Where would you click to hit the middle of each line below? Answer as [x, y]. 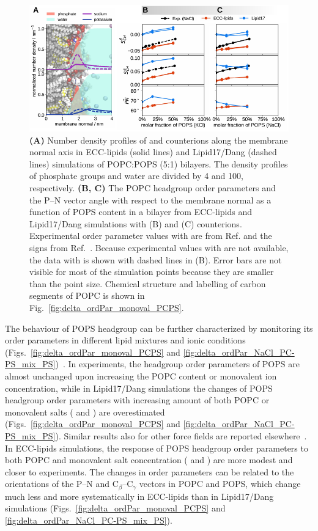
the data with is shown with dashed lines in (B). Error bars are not [156, 259]
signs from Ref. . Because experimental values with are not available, [159, 248]
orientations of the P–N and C [62, 484]
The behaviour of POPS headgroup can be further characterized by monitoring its [159, 328]
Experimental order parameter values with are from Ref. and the [151, 236]
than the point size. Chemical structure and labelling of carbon [148, 283]
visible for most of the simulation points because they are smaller [152, 272]
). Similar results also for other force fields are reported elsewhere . [181, 435]
